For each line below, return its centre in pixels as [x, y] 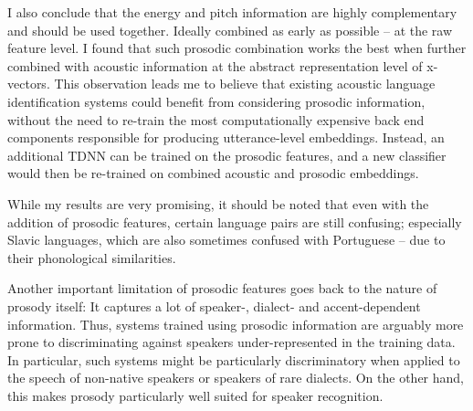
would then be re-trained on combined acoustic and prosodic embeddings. [213, 173]
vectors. [29, 84]
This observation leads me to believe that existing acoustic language [245, 84]
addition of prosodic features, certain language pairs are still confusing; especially [235, 221]
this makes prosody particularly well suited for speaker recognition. [195, 395]
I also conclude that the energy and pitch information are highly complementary [232, 12]
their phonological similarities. [92, 257]
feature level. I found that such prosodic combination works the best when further [237, 48]
